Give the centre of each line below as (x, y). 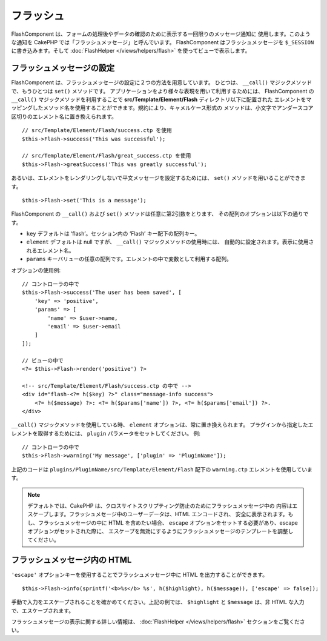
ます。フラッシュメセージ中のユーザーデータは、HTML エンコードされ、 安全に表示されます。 (171, 514)
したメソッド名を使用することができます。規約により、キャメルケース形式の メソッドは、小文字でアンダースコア (173, 108)
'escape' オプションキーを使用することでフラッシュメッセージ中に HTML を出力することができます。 (140, 574)
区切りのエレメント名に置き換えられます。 (64, 116)
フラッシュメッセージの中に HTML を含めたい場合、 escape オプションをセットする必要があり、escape (168, 523)
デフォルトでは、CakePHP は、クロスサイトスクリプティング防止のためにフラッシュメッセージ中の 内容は (160, 506)
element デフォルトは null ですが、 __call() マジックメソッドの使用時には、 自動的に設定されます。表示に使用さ (170, 242)
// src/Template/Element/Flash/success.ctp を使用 (97, 131)
